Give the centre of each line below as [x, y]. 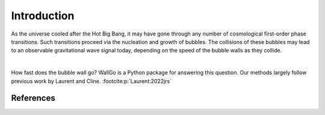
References [33, 98]
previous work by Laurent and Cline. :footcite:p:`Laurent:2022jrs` [91, 81]
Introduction [43, 16]
